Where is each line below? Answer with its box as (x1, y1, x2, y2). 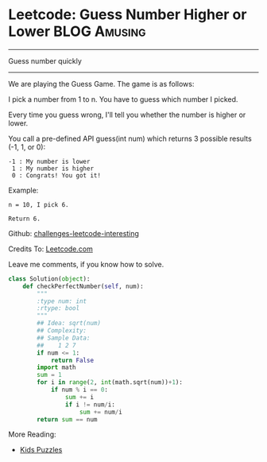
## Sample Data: (37, 334, 91, 342)
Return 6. (8, 215, 41, 223)
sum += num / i (79, 408, 123, 416)
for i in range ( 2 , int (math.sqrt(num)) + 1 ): (37, 379, 183, 386)
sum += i (64, 393, 94, 401)
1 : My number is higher (11, 165, 94, 173)
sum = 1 (37, 371, 62, 379)
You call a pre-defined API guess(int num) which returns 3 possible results (8, 134, 252, 143)
